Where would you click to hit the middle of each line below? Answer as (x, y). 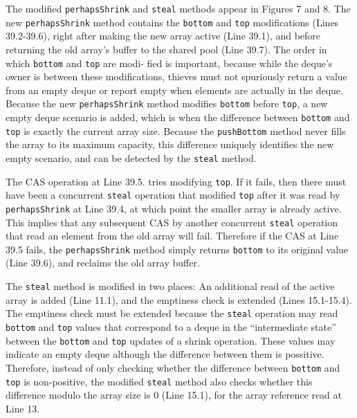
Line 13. (23, 408)
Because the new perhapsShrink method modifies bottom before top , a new (167, 103)
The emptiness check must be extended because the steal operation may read (172, 313)
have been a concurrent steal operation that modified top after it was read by (173, 195)
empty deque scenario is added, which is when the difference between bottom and (178, 117)
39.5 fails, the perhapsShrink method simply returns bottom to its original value (177, 249)
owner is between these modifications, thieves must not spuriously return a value (176, 76)
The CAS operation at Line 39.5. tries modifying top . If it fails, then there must (176, 181)
